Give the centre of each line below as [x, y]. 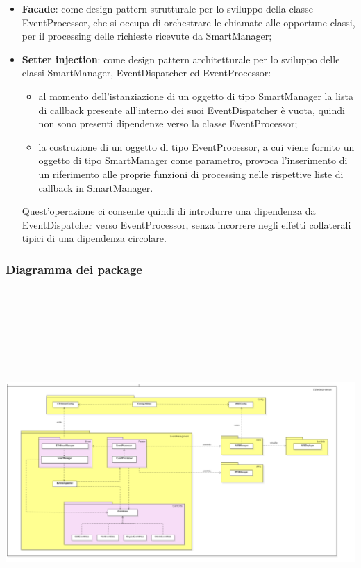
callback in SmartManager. [96, 187]
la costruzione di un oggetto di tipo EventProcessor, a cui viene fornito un [196, 146]
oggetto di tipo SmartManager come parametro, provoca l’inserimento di [193, 160]
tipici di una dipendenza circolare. [94, 238]
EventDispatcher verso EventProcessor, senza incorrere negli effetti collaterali [186, 224]
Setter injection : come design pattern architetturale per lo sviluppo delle [181, 59]
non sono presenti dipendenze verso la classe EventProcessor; [168, 123]
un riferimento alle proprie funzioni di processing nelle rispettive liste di [191, 173]
